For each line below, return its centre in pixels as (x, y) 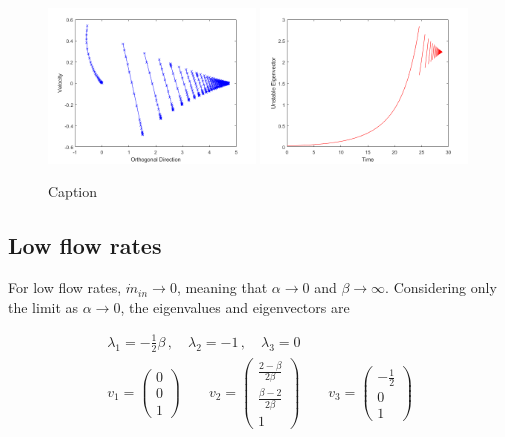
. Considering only (441, 287)
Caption (73, 191)
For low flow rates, (65, 287)
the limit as (43, 306)
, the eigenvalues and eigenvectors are (235, 306)
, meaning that (222, 287)
